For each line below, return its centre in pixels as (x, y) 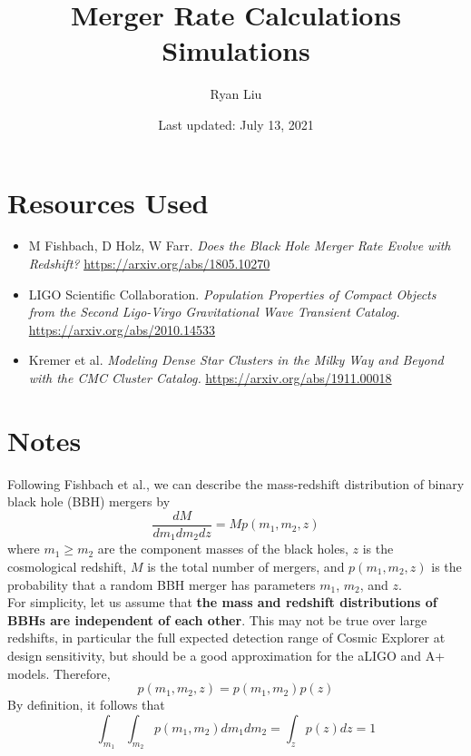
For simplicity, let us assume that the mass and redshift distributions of (222, 602)
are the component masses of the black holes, (223, 549)
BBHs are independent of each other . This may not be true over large (217, 619)
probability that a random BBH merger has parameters (162, 584)
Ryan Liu (236, 94)
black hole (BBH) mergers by (89, 501)
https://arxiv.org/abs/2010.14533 (122, 329)
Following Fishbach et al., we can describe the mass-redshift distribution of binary (236, 483)
